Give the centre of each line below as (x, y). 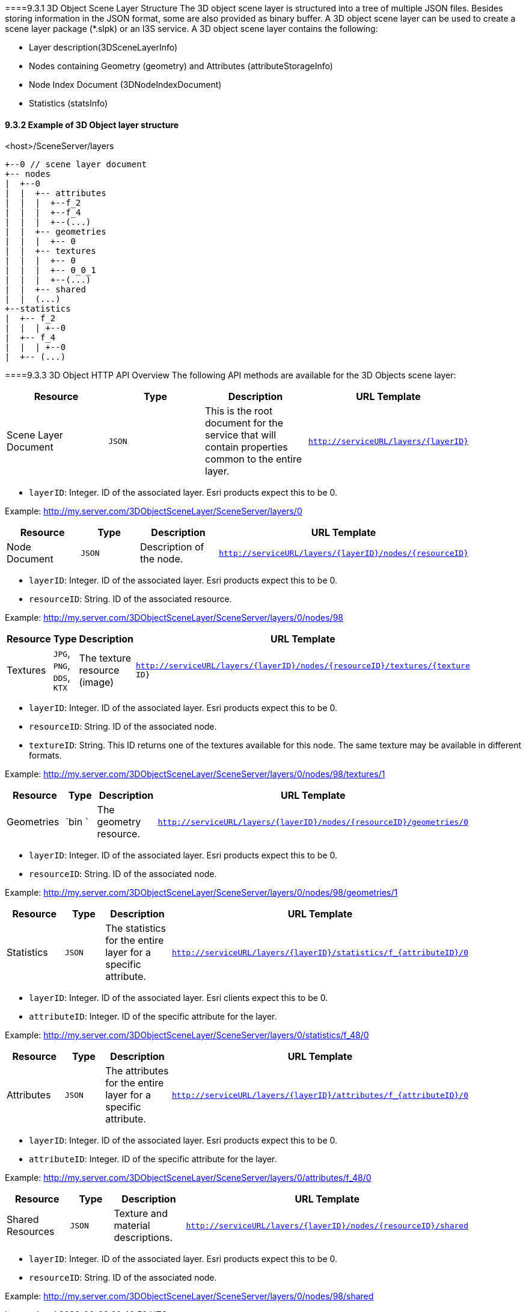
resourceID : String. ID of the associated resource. (130, 599)
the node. (162, 559)
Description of (172, 547)
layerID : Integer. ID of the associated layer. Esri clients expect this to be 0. (179, 998)
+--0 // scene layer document (76, 165)
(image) (96, 682)
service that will (241, 435)
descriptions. (143, 1238)
